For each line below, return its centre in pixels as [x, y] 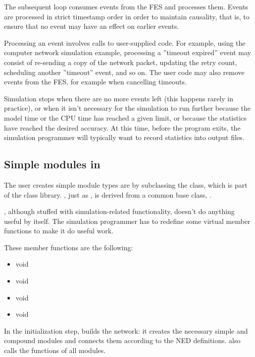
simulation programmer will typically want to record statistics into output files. [124, 137]
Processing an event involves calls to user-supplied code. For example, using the [125, 42]
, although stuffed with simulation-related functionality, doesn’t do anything [119, 211]
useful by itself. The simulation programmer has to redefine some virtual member [127, 221]
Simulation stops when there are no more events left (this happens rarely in [119, 98]
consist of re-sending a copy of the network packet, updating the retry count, [121, 62]
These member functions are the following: [69, 247]
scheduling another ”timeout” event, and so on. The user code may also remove [124, 72]
